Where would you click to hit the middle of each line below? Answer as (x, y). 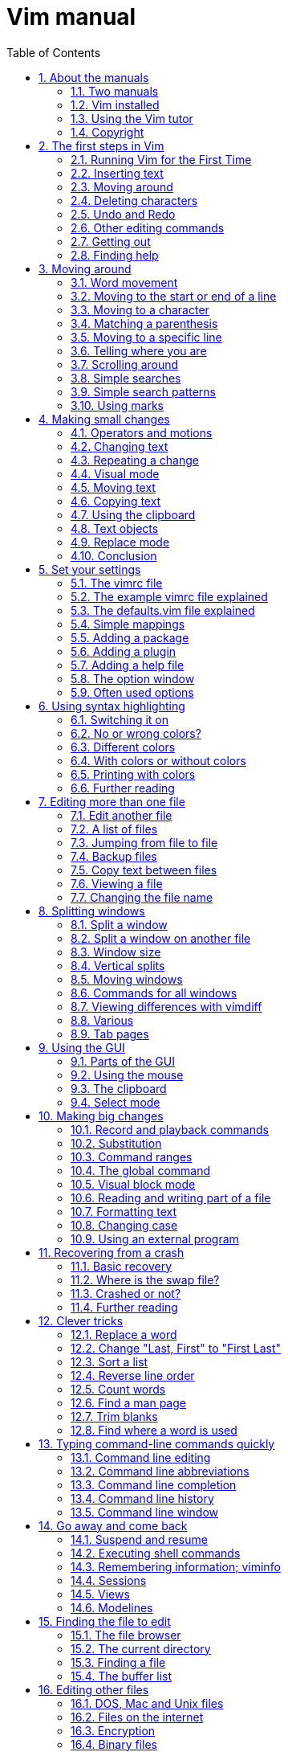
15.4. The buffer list (121, 1676)
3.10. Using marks (117, 405)
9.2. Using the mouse (127, 1075)
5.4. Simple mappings (128, 624)
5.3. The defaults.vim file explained (163, 610)
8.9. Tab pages (110, 1034)
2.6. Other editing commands (148, 227)
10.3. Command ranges (132, 1156)
